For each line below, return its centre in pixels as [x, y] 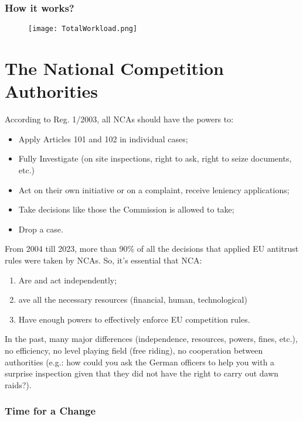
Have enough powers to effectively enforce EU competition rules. [134, 319]
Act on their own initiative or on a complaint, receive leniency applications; [154, 189]
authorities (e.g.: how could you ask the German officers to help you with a [140, 362]
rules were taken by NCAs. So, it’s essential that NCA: [103, 260]
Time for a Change [50, 411]
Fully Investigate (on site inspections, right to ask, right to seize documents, [155, 158]
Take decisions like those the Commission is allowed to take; [126, 209]
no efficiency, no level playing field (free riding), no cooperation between [134, 350]
